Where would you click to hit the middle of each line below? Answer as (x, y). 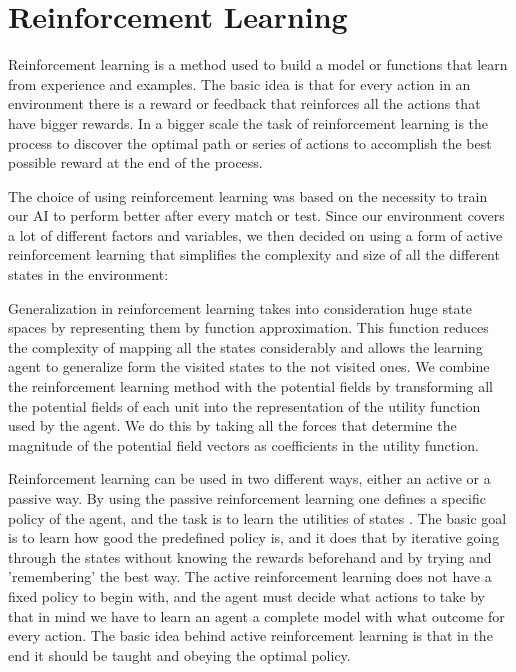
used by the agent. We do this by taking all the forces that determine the (232, 425)
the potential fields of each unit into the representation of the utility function (244, 405)
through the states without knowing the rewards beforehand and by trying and (250, 556)
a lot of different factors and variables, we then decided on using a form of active (255, 234)
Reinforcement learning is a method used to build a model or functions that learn (258, 64)
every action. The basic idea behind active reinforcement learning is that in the (250, 635)
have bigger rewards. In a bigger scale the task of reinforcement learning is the (248, 122)
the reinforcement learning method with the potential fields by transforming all (250, 386)
